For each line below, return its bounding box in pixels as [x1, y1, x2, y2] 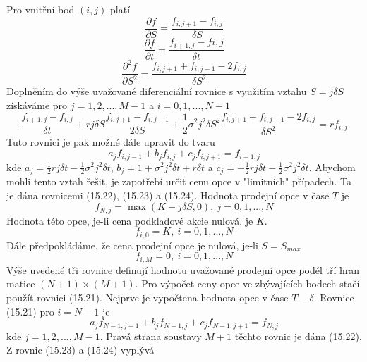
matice [6, 276, 35, 291]
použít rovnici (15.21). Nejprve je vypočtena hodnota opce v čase [6, 289, 289, 304]
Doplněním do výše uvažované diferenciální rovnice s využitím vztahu [6, 84, 307, 99]
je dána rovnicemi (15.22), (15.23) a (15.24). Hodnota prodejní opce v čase [6, 187, 330, 202]
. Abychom [308, 159, 356, 174]
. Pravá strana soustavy [100, 328, 202, 343]
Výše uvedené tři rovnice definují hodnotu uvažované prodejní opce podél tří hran [6, 262, 360, 277]
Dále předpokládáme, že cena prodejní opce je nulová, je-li [6, 237, 258, 252]
